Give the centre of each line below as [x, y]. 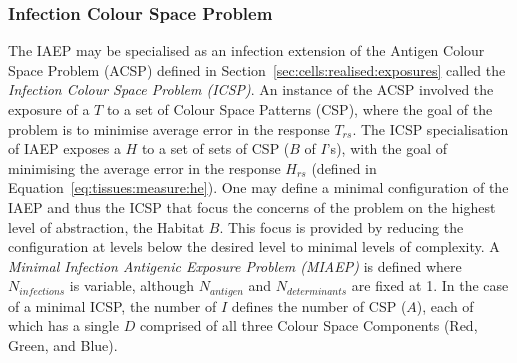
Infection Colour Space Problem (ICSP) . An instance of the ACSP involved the [251, 89]
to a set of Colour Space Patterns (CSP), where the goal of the [299, 109]
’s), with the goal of [386, 148]
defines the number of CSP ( [319, 305]
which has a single [63, 325]
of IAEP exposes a [64, 148]
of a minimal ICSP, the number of [112, 305]
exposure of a [49, 109]
